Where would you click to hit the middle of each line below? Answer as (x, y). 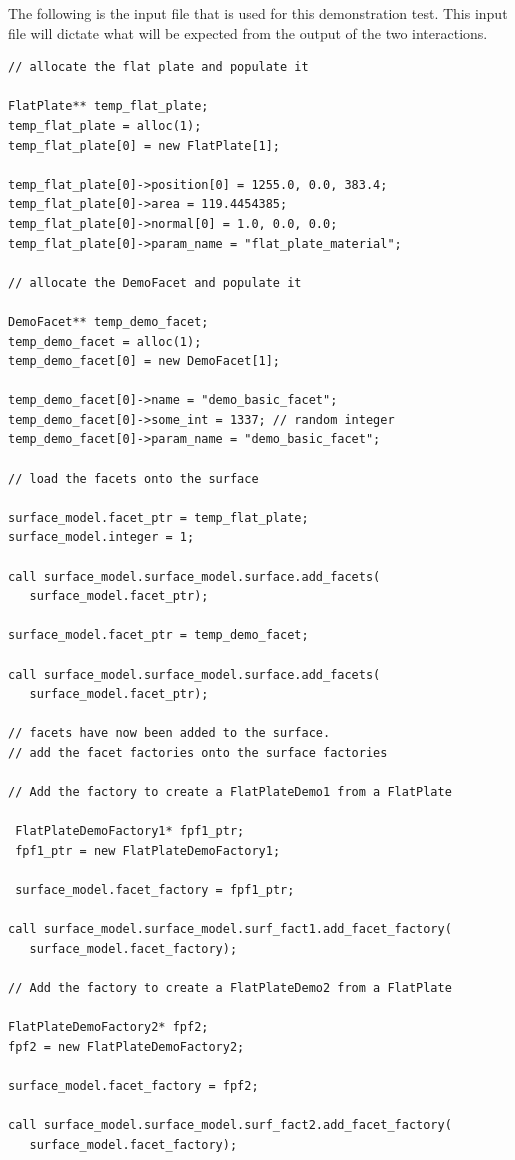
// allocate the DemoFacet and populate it (155, 282)
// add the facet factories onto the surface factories (198, 752)
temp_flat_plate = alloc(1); (105, 125)
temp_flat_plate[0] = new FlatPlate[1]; (144, 145)
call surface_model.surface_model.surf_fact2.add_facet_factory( (230, 1125)
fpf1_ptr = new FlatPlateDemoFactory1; (148, 850)
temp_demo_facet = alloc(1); (105, 341)
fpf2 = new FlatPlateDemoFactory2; (126, 1046)
